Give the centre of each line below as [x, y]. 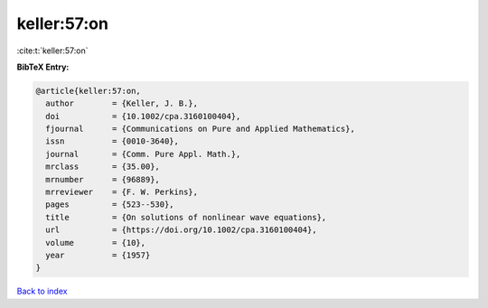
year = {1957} [98, 255]
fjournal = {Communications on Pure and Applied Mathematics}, [201, 129]
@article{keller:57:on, [89, 91]
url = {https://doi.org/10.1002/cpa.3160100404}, [181, 230]
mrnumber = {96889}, [103, 179]
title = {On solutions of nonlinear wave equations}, [186, 217]
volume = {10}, [96, 243]
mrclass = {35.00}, [103, 167]
